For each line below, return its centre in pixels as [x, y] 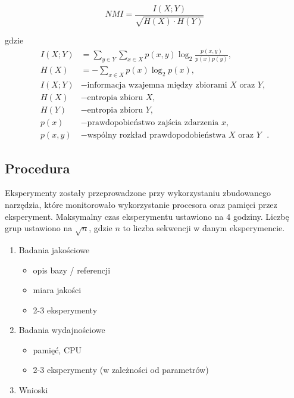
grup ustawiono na [39, 228]
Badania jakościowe [54, 249]
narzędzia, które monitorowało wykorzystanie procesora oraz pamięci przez [141, 204]
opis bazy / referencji [72, 270]
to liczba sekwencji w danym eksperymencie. [204, 228]
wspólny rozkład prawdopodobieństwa [157, 136]
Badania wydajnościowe [62, 330]
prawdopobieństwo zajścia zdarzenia [153, 123]
